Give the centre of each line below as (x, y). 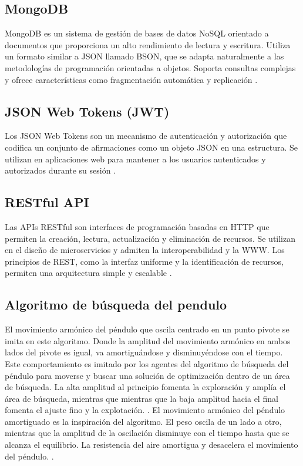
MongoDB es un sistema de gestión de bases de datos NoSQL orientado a (137, 33)
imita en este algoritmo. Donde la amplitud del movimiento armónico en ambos (148, 340)
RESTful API (47, 202)
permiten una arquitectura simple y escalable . (88, 273)
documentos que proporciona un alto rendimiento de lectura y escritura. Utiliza (148, 44)
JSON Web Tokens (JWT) (87, 111)
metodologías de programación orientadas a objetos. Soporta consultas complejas (150, 67)
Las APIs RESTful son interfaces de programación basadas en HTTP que (137, 226)
